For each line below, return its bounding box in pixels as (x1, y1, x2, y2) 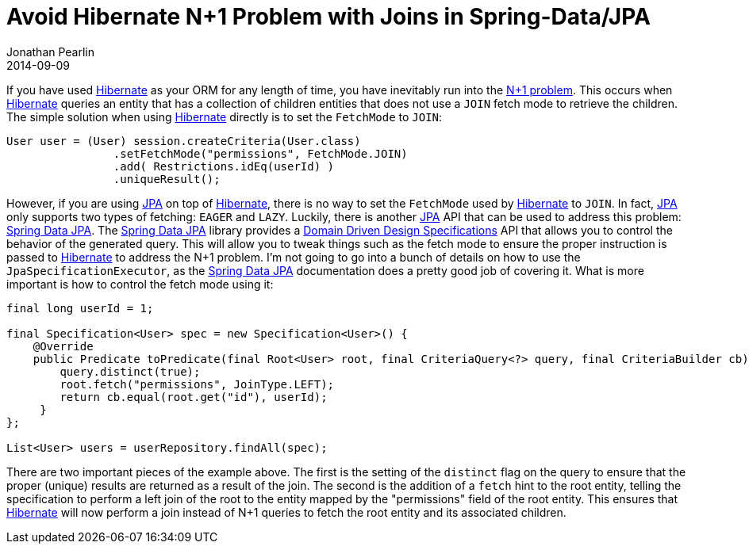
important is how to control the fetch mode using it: (6, 277, 274, 291)
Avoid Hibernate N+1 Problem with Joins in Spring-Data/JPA (6, 3, 651, 30)
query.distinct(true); (60, 365, 201, 378)
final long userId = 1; (6, 301, 154, 315)
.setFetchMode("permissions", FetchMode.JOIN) (113, 147, 408, 160)
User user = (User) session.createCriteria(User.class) (6, 134, 361, 147)
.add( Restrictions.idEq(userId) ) (113, 159, 335, 173)
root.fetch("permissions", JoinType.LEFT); (60, 377, 335, 391)
